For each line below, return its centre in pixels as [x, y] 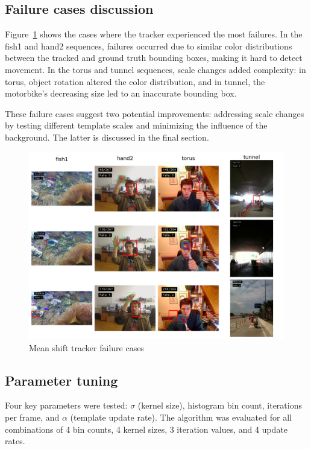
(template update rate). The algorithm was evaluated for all [181, 417]
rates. [15, 441]
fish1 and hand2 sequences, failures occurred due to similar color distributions [149, 46]
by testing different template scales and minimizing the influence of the [136, 125]
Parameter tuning [61, 380]
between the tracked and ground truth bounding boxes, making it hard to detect [154, 58]
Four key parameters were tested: [66, 405]
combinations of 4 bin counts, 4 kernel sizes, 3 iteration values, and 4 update [146, 429]
